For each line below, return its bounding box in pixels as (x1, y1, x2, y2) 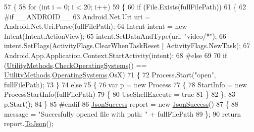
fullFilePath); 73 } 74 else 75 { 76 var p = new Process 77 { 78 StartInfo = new (4, 79, 247, 89)
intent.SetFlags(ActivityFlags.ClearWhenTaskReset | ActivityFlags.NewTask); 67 (4, 40, 251, 51)
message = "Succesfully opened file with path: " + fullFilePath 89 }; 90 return (4, 108, 241, 119)
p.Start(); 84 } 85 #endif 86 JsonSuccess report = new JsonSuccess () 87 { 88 (4, 98, 239, 109)
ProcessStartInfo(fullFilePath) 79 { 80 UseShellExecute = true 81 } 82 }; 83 (4, 89, 236, 99)
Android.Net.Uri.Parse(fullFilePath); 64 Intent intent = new (4, 21, 187, 31)
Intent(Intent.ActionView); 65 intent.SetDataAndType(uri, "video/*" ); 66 (4, 30, 226, 41)
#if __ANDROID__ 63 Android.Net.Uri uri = (4, 11, 151, 21)
